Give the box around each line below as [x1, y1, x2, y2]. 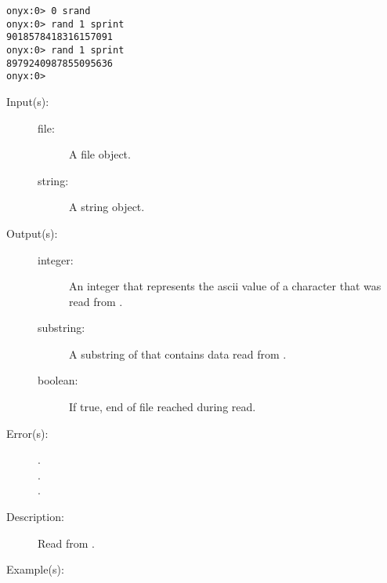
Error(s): [6, 424, 49, 441]
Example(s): [6, 561, 64, 578]
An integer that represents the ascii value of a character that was [69, 278, 382, 294]
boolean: [38, 372, 78, 388]
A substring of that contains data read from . [69, 345, 287, 362]
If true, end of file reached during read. [69, 399, 256, 415]
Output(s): [6, 224, 58, 241]
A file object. [69, 146, 131, 162]
